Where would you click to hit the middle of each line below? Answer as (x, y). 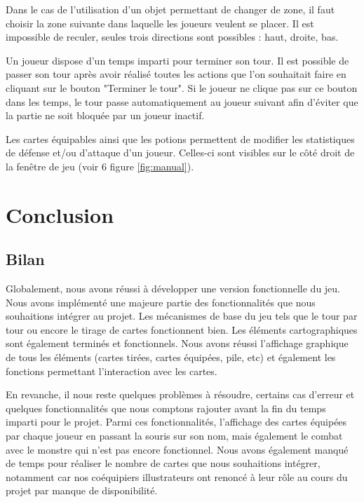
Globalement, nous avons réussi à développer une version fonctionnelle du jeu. (173, 289)
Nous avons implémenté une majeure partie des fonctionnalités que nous (161, 302)
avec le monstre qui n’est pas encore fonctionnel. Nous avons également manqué (177, 449)
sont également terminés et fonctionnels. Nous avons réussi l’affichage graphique (177, 343)
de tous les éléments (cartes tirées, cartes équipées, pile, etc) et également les (171, 357)
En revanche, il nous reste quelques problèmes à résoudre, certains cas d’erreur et (180, 394)
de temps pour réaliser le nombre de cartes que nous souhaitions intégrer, (163, 463)
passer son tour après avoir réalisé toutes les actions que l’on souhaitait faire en (176, 74)
